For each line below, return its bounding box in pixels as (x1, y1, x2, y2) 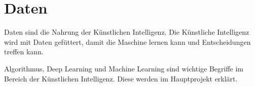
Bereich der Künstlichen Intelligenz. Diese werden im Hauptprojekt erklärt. (4, 73, 238, 83)
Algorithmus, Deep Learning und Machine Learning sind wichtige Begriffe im (4, 63, 244, 73)
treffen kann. (4, 46, 44, 57)
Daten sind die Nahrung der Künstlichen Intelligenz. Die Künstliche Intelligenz (4, 27, 249, 37)
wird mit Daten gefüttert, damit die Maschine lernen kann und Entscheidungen (4, 36, 251, 47)
